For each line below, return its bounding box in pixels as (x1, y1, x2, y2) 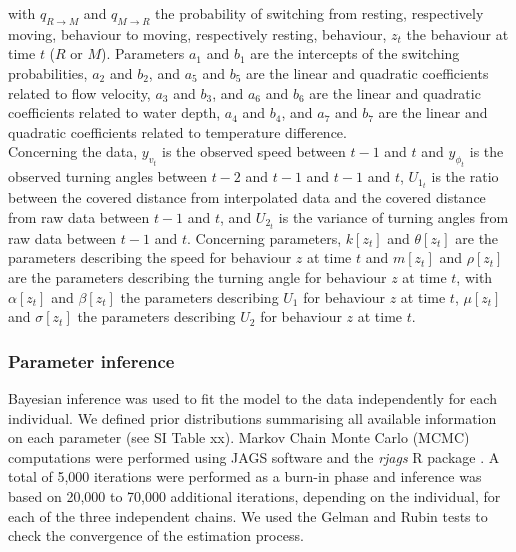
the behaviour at (406, 23, 509, 44)
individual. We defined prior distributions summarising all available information (8, 407, 497, 428)
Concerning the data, (8, 141, 138, 162)
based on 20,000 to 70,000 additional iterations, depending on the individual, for (8, 486, 501, 507)
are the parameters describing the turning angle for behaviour (8, 267, 387, 288)
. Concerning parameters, (186, 227, 342, 248)
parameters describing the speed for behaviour (8, 247, 292, 268)
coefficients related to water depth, (8, 102, 221, 123)
